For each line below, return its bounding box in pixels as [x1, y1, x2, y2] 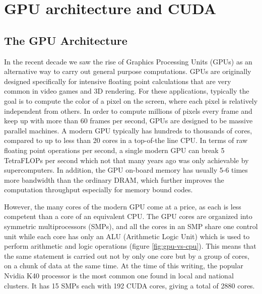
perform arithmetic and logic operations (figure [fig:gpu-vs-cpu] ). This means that [4, 241, 256, 251]
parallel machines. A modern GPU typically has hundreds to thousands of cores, [4, 125, 252, 135]
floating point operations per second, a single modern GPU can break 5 [4, 144, 225, 155]
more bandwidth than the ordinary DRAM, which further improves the [4, 174, 224, 185]
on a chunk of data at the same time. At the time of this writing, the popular [4, 260, 243, 271]
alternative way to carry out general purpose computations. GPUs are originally [4, 66, 251, 77]
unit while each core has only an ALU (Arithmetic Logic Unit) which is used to [4, 231, 250, 241]
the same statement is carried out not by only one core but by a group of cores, [4, 250, 249, 261]
